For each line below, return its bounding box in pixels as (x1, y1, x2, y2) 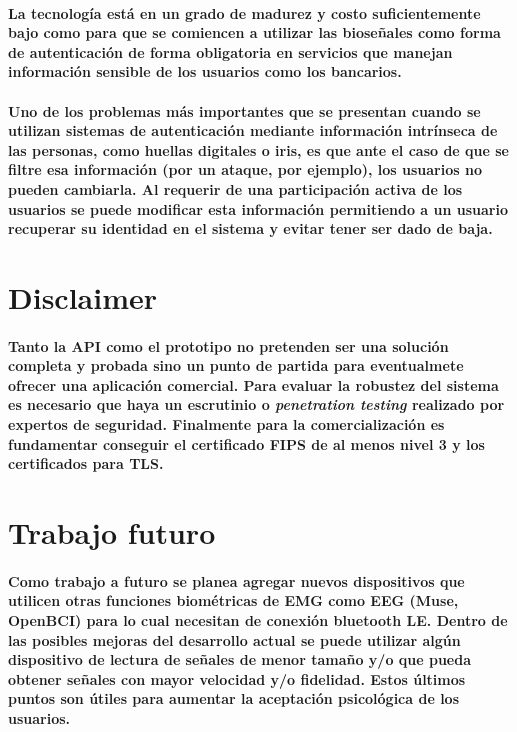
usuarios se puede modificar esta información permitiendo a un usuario (8, 198, 509, 219)
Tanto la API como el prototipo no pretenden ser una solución (8, 335, 449, 356)
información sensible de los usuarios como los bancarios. (8, 61, 402, 82)
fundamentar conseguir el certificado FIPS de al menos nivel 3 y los (8, 433, 485, 454)
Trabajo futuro (8, 512, 216, 553)
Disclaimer (8, 276, 158, 317)
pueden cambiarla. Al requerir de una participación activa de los (8, 178, 463, 199)
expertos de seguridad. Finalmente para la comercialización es (8, 414, 445, 435)
